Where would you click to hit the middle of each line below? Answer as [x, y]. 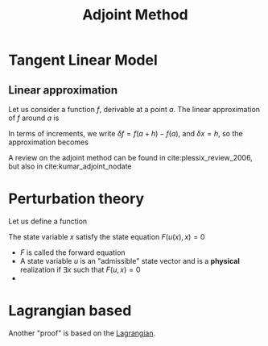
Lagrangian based [70, 311]
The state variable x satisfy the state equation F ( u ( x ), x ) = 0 [107, 236]
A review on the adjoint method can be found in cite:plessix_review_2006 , [131, 158]
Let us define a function [48, 221]
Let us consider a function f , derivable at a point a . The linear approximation [134, 109]
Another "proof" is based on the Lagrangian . [82, 333]
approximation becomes [48, 142]
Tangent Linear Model [83, 60]
